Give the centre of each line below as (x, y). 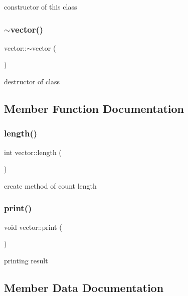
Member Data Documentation (84, 287)
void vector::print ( (33, 227)
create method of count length (50, 185)
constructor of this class (41, 7)
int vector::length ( (33, 152)
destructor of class (32, 81)
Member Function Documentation (94, 108)
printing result (26, 260)
